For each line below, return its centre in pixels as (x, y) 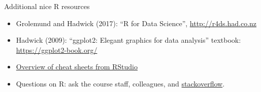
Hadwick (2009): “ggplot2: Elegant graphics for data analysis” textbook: (128, 40)
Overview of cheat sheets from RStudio (77, 67)
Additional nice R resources (47, 6)
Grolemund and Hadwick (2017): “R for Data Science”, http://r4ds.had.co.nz (136, 23)
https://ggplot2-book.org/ (57, 50)
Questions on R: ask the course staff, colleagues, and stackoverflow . (120, 83)
